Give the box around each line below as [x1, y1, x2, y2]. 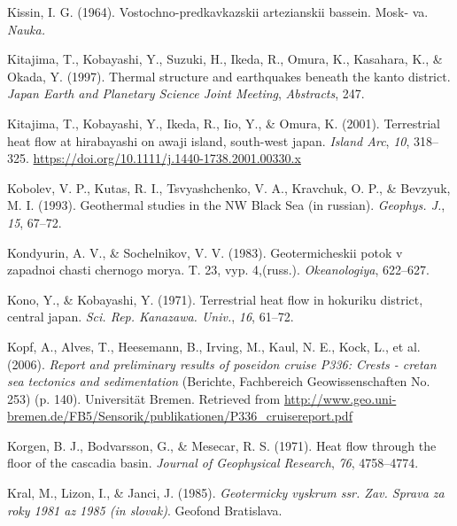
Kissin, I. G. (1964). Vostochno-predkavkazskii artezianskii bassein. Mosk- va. [7, 3, 429, 20]
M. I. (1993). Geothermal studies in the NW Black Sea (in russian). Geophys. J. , [7, 196, 445, 214]
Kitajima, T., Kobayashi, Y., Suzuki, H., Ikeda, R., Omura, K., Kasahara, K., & [7, 50, 443, 68]
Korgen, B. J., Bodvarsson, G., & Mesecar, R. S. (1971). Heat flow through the [7, 436, 437, 454]
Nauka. [7, 19, 45, 38]
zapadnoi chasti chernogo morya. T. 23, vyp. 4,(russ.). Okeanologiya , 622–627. [7, 260, 430, 279]
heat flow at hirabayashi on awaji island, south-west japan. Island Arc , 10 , [7, 131, 410, 150]
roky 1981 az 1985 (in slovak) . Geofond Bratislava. [7, 500, 283, 519]
